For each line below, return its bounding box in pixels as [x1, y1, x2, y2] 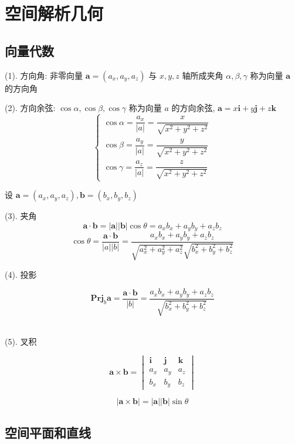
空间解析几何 [5, 1, 104, 25]
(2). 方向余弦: [5, 102, 56, 114]
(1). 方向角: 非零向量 [5, 69, 83, 81]
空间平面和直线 [5, 423, 91, 441]
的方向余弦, [171, 102, 215, 114]
